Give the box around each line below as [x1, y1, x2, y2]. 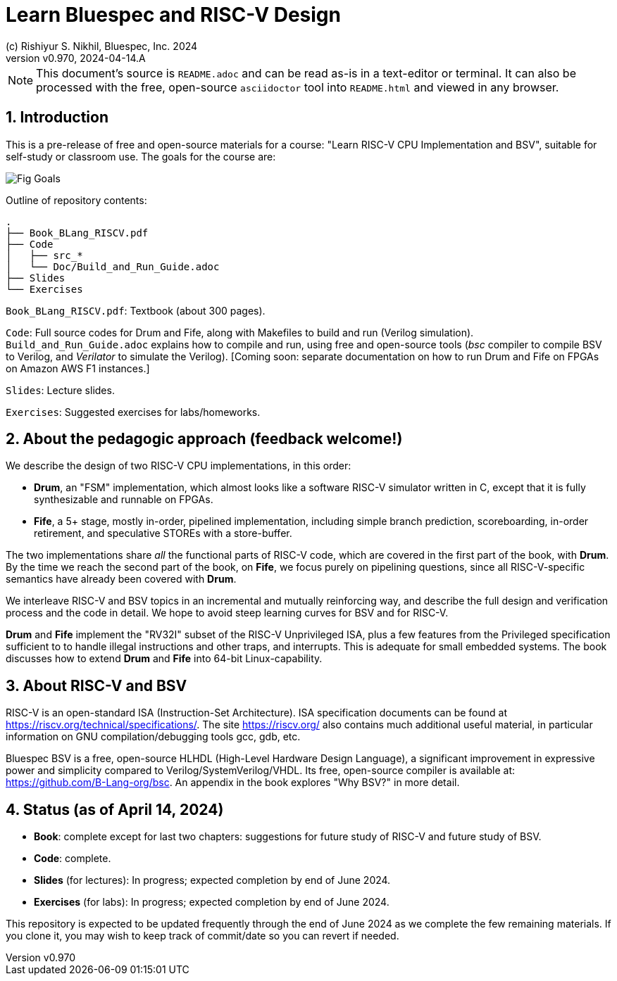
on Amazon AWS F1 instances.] [6, 362, 150, 374]
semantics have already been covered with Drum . [6, 573, 237, 586]
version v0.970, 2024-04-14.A [6, 51, 146, 64]
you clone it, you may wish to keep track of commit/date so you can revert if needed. [6, 930, 399, 942]
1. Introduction [6, 108, 108, 127]
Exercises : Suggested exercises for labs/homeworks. [6, 405, 261, 418]
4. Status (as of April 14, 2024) [6, 800, 224, 818]
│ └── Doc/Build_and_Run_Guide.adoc [6, 260, 220, 272]
